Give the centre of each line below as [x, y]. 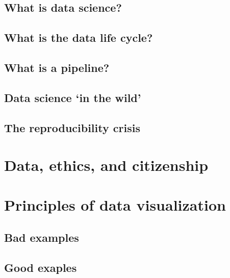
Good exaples [41, 267]
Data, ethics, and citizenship [106, 165]
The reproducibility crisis [72, 127]
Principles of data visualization [115, 205]
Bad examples [42, 237]
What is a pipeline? [57, 67]
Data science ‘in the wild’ [73, 97]
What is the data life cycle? [79, 37]
